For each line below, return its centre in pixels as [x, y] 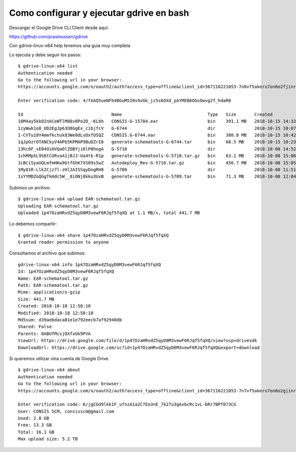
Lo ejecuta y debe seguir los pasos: [45, 55]
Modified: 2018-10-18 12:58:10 [56, 313]
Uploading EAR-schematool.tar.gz [58, 206]
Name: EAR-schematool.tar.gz [53, 278]
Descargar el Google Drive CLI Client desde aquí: [59, 28]
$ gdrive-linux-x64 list [48, 66]
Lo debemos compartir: [33, 224]
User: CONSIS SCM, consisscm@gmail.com [66, 411]
